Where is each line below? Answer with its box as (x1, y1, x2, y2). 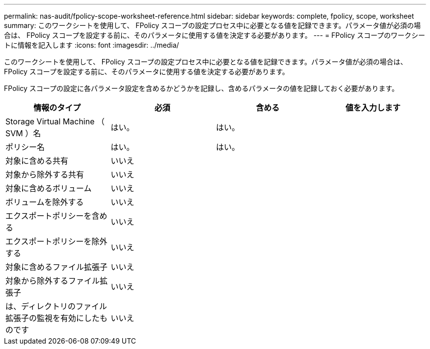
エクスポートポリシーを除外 (5, 236, 107, 246)
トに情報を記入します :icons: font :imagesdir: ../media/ (4, 41, 179, 49)
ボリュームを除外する (5, 197, 84, 207)
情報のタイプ (33, 103, 81, 113)
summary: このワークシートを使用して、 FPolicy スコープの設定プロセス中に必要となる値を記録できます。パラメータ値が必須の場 (4, 21, 421, 29)
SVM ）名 (5, 128, 41, 138)
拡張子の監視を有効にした (5, 313, 100, 323)
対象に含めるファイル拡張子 (5, 262, 108, 272)
